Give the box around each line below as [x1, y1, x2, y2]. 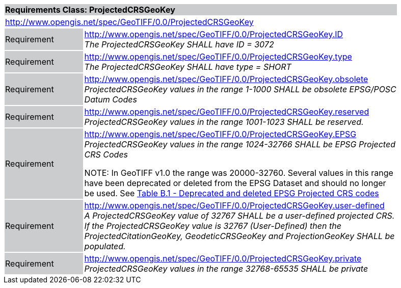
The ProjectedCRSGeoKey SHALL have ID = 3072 [84, 39, 274, 49]
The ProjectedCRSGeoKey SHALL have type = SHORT [84, 62, 291, 72]
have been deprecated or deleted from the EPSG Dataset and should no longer [84, 178, 386, 188]
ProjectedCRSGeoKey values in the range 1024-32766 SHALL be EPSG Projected [84, 139, 395, 149]
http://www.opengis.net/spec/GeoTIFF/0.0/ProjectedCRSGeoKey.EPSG [84, 129, 357, 139]
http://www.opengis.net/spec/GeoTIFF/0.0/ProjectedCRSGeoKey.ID [84, 29, 343, 39]
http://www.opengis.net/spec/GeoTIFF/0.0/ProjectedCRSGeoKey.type [84, 51, 352, 62]
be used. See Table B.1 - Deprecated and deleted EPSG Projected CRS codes [84, 188, 379, 198]
